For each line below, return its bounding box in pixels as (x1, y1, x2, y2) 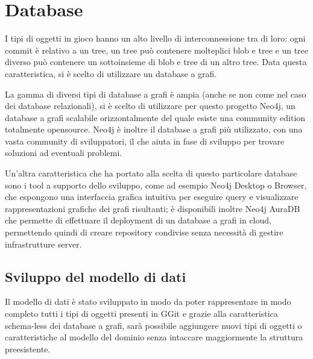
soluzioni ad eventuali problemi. (5, 146, 122, 159)
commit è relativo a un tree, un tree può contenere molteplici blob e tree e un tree (5, 43, 309, 56)
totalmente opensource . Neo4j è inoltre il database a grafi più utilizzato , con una (5, 123, 303, 136)
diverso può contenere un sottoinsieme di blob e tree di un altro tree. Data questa (5, 55, 307, 68)
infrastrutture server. (5, 237, 82, 250)
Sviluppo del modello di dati (5, 267, 186, 286)
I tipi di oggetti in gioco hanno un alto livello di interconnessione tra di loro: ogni (5, 32, 306, 45)
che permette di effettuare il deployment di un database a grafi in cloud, (5, 214, 271, 226)
